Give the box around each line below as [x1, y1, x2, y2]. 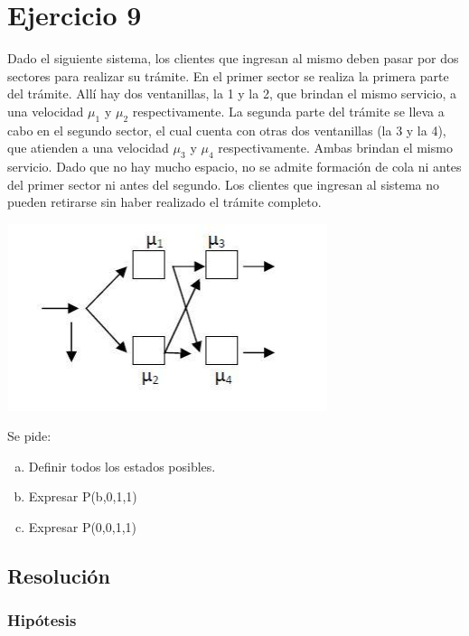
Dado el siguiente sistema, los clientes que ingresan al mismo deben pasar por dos [7, 49, 459, 68]
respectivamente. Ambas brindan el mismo [218, 138, 453, 157]
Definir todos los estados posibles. [28, 456, 216, 475]
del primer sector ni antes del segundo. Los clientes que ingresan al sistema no [7, 174, 440, 193]
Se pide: [7, 426, 52, 445]
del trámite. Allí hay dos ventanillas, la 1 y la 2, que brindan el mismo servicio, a [7, 84, 457, 103]
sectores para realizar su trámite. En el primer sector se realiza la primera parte [7, 66, 449, 85]
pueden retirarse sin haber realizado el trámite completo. [7, 192, 322, 211]
